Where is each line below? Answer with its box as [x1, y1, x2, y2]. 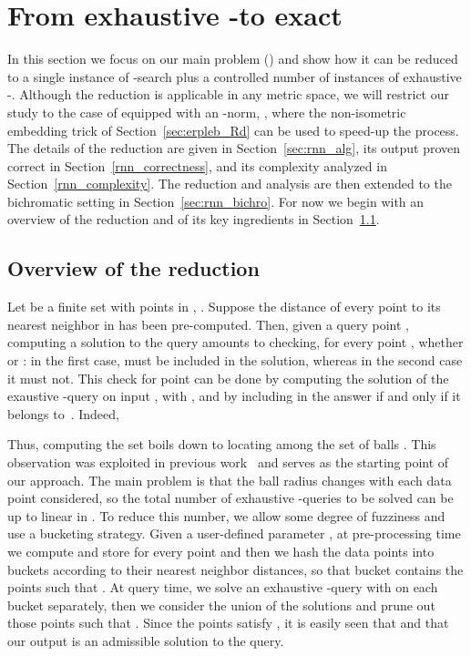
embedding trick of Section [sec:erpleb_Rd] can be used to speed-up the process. [7, 120, 459, 139]
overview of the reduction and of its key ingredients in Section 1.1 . [7, 210, 380, 229]
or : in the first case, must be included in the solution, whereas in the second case [7, 351, 463, 370]
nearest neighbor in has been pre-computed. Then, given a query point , [7, 314, 409, 333]
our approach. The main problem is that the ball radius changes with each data [7, 470, 452, 489]
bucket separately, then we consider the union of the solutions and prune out [7, 595, 435, 614]
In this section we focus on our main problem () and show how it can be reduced [7, 49, 458, 68]
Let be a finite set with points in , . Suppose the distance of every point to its [7, 297, 441, 316]
